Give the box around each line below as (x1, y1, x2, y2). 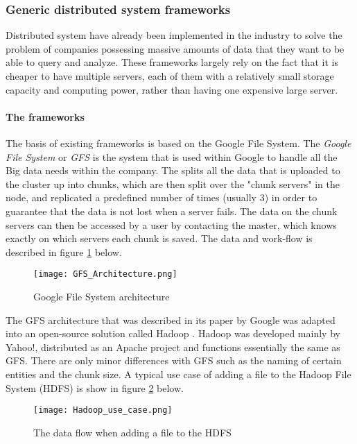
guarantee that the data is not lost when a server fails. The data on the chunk (6, 203, 338, 218)
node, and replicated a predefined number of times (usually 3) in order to (6, 190, 317, 205)
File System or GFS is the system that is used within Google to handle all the (6, 149, 338, 164)
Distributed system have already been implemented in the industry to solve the (6, 28, 342, 42)
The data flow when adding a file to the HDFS (33, 425, 232, 439)
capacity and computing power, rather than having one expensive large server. (6, 82, 338, 96)
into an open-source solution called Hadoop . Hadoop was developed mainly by (6, 326, 340, 341)
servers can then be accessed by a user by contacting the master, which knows (6, 217, 337, 232)
